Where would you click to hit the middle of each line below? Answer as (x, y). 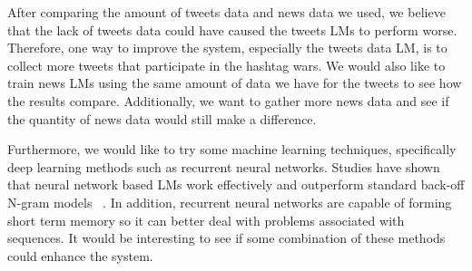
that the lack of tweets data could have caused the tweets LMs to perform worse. (232, 29)
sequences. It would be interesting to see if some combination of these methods (226, 238)
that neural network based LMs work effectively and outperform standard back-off (236, 184)
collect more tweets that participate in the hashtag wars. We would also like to (226, 65)
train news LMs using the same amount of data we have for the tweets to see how (235, 83)
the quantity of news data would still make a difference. (162, 118)
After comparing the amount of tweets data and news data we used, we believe (226, 12)
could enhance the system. (80, 255)
